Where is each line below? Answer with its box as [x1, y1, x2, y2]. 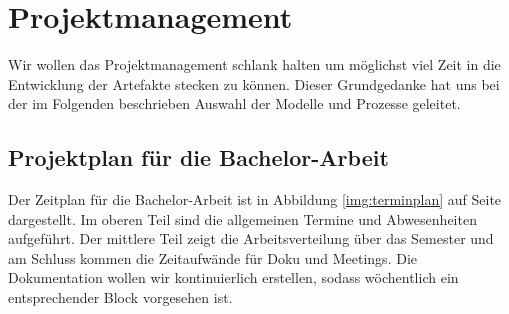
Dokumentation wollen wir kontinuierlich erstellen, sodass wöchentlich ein [8, 267, 459, 288]
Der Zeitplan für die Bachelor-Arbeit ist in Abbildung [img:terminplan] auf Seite [8, 189, 502, 210]
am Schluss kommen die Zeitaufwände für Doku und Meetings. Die [8, 247, 417, 268]
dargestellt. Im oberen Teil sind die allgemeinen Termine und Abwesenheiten [8, 208, 477, 229]
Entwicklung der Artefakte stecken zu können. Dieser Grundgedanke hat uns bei [8, 73, 500, 94]
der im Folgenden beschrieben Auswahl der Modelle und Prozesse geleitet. [8, 93, 461, 114]
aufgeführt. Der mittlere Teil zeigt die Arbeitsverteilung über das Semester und [8, 228, 494, 249]
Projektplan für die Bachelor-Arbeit [8, 142, 389, 173]
